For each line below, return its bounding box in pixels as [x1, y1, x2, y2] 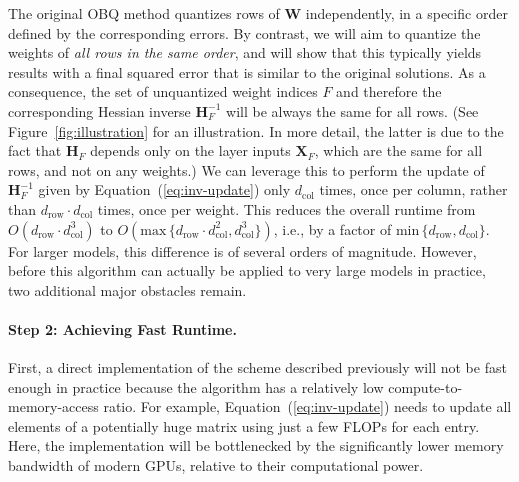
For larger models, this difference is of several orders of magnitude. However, [8, 240, 477, 261]
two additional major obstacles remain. [8, 279, 247, 300]
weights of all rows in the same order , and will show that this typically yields [8, 42, 482, 63]
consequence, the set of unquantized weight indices [8, 81, 318, 102]
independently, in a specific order [305, 3, 508, 23]
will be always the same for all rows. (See [226, 100, 479, 121]
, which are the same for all [314, 140, 483, 161]
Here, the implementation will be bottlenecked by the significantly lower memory [8, 435, 504, 456]
